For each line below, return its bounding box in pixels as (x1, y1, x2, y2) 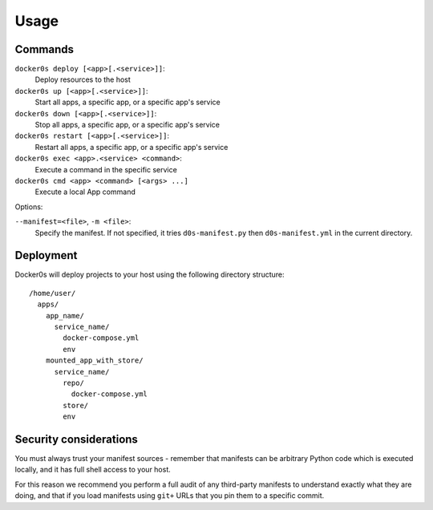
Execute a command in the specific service (34, 164, 178, 174)
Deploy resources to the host (34, 75, 132, 84)
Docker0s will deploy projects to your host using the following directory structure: (14, 269, 285, 280)
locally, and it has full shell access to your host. (14, 465, 172, 475)
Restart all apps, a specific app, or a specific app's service (34, 142, 229, 152)
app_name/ (45, 311, 84, 320)
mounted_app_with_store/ (45, 356, 144, 365)
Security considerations (14, 432, 138, 446)
